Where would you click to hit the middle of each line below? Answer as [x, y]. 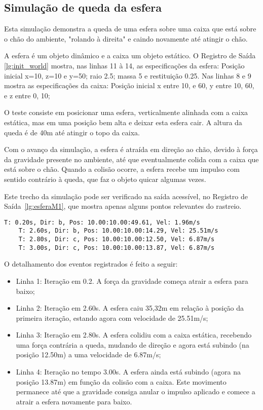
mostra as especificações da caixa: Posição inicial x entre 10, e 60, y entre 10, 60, [129, 85]
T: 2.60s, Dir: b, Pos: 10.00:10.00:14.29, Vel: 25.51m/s [118, 231]
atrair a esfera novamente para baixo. [74, 401]
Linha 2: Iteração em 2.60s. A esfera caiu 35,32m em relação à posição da [130, 308]
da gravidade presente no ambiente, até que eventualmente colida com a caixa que [131, 159]
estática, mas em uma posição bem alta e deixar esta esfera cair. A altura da [123, 122]
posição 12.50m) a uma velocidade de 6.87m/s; [88, 355]
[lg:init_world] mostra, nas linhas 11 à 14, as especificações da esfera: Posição [124, 65]
